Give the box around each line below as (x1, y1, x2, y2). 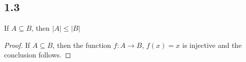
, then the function (52, 39, 112, 50)
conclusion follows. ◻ (4, 49, 71, 60)
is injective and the (182, 39, 242, 50)
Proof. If (4, 39, 30, 50)
